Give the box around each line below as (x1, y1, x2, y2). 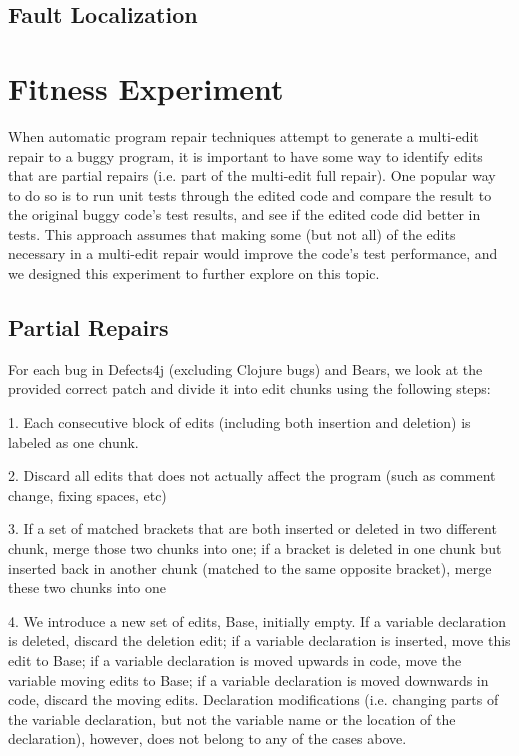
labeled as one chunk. (8, 431, 139, 452)
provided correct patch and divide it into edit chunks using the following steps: (8, 378, 491, 399)
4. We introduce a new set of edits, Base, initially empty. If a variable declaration (8, 610, 506, 631)
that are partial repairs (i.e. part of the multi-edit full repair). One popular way (8, 165, 496, 186)
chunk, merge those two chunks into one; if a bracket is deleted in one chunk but (8, 538, 502, 559)
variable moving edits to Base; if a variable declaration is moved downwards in (8, 669, 489, 690)
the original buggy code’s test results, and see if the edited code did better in (8, 204, 481, 225)
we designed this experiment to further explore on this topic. (8, 263, 380, 284)
